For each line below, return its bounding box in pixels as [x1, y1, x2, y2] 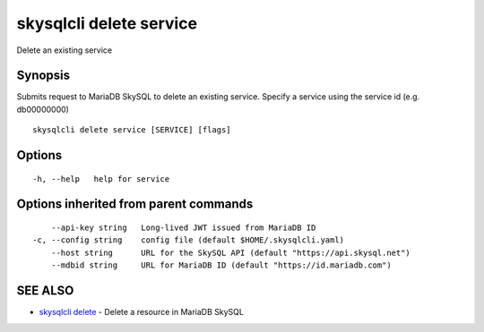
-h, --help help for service [32, 174, 170, 183]
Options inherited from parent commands [16, 197, 254, 212]
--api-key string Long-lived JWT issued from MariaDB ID [50, 223, 316, 233]
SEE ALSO [16, 283, 74, 299]
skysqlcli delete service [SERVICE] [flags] [32, 125, 232, 135]
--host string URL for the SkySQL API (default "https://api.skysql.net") [50, 247, 411, 258]
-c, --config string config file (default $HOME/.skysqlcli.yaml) [32, 235, 345, 245]
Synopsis [16, 68, 71, 83]
